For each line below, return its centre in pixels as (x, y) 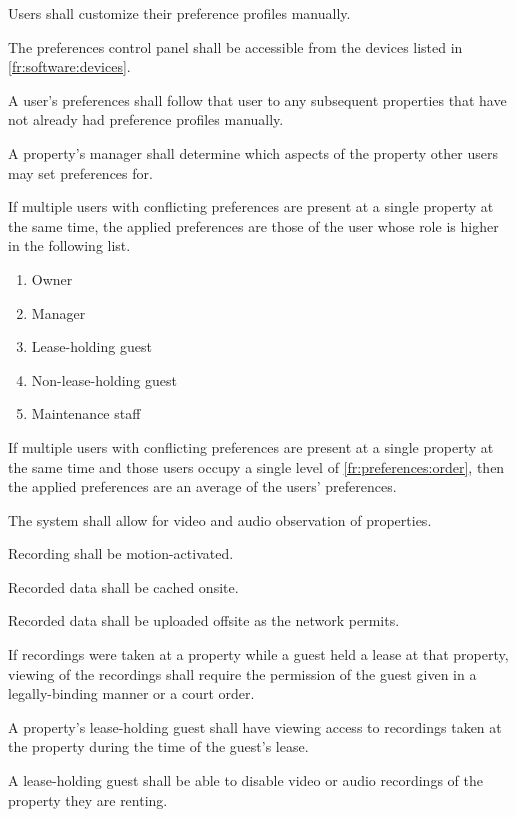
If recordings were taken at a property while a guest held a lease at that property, (258, 654)
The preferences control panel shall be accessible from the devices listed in (235, 46)
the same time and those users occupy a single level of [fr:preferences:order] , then (256, 466)
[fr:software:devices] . (69, 66)
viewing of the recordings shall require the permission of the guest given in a (242, 673)
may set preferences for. (80, 172)
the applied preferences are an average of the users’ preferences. (202, 486)
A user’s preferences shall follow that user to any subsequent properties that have (257, 99)
